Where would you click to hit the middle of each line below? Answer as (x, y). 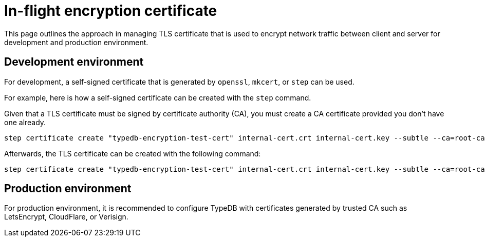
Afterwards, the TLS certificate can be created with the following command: (133, 153)
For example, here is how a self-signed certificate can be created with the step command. (158, 97)
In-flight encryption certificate (111, 11)
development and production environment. (76, 42)
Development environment (74, 62)
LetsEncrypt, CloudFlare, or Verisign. (66, 217)
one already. (25, 122)
